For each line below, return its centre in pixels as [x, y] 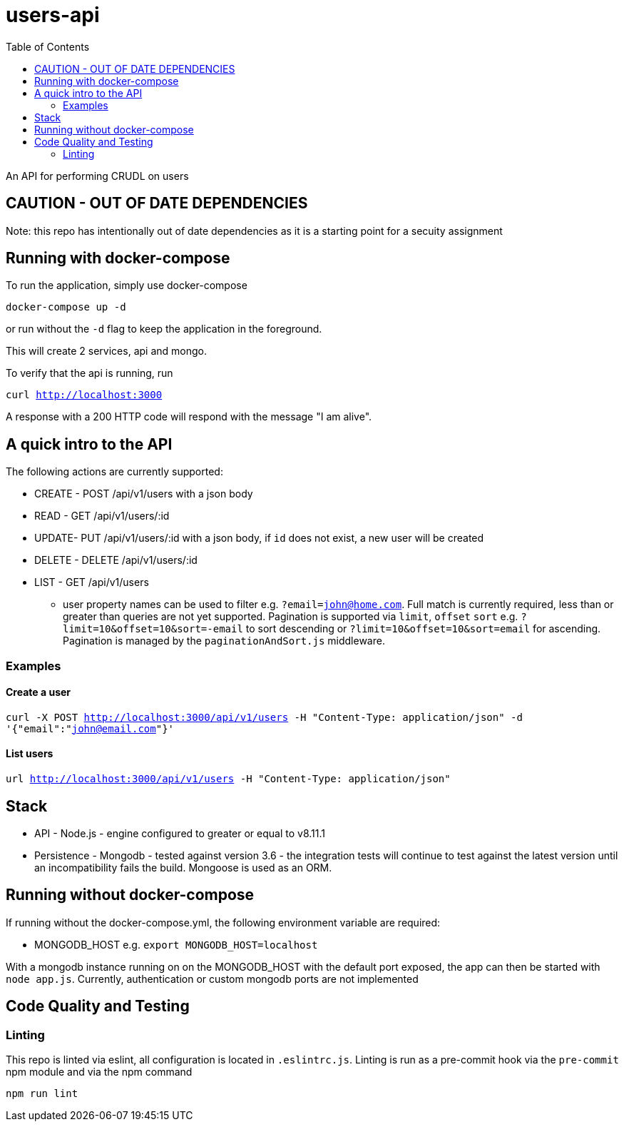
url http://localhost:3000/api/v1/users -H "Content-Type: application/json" [228, 779]
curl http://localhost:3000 [84, 395]
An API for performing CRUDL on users [97, 176]
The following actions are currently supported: [114, 472]
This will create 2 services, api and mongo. [106, 351]
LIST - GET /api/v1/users [92, 582]
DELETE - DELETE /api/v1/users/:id [116, 560]
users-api [53, 15]
